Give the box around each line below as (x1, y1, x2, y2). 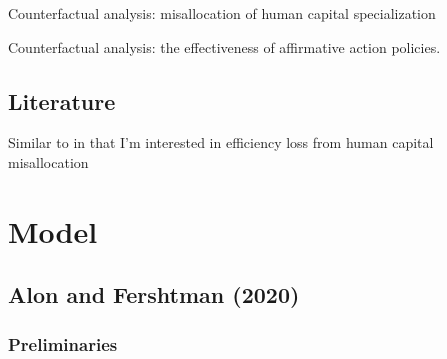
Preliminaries (8, 331, 118, 356)
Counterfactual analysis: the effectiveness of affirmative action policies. (8, 36, 441, 57)
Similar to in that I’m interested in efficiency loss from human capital (8, 132, 434, 153)
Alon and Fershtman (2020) (8, 279, 300, 310)
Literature (8, 85, 116, 116)
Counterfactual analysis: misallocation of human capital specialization (8, 3, 436, 23)
